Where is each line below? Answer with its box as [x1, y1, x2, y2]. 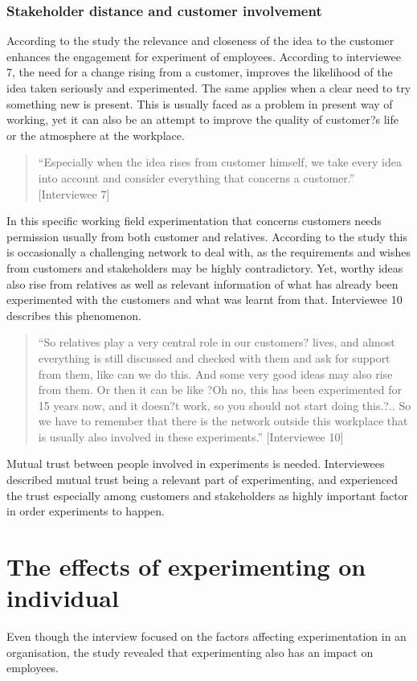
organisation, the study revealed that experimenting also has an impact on [6, 643, 374, 660]
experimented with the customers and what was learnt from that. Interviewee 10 [6, 291, 403, 308]
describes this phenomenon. [6, 306, 141, 323]
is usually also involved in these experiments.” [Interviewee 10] [38, 428, 344, 445]
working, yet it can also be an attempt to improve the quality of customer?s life [6, 111, 399, 128]
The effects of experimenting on [6, 550, 366, 583]
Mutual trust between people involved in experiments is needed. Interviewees [6, 455, 385, 472]
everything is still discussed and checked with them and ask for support [38, 349, 390, 366]
